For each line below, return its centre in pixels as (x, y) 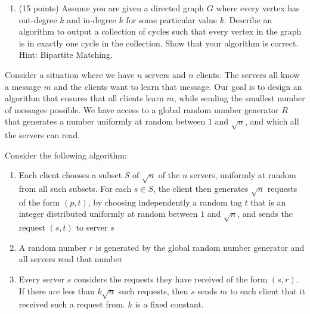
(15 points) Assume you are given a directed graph (111, 8)
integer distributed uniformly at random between (108, 214)
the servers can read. (43, 135)
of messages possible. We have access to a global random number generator (142, 109)
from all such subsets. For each (75, 189)
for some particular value (171, 19)
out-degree (38, 19)
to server (92, 227)
